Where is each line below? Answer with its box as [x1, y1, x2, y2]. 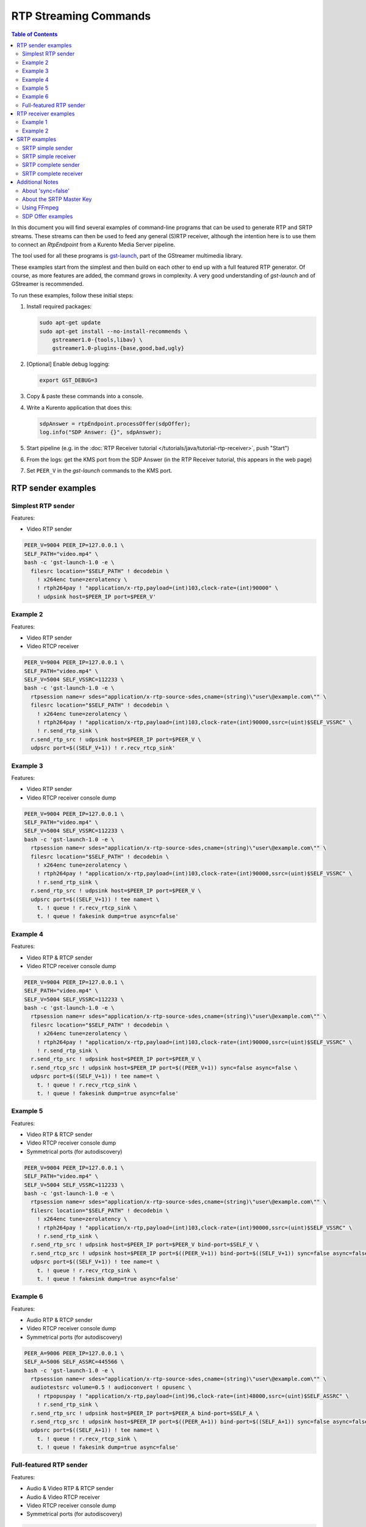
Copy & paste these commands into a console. [26, 393, 143, 400]
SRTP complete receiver [22, 170, 84, 177]
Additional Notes [16, 178, 59, 186]
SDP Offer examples [22, 213, 73, 220]
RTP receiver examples [16, 110, 75, 117]
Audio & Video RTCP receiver [26, 1493, 100, 1501]
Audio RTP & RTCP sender [26, 1316, 93, 1324]
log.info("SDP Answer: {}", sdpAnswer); [39, 429, 162, 436]
